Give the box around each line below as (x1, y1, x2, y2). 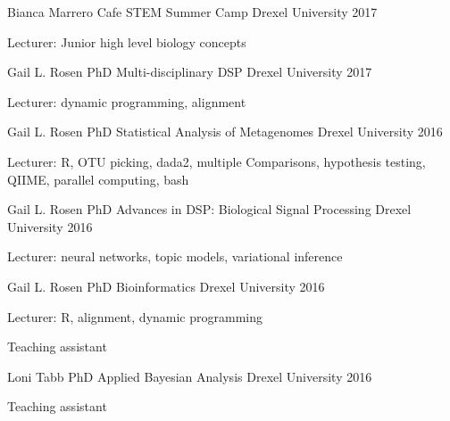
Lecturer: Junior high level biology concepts (7, 32, 246, 51)
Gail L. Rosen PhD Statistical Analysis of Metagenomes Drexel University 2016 (7, 122, 443, 141)
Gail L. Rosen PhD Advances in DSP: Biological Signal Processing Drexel (7, 200, 412, 219)
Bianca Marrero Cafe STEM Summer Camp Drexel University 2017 (7, 3, 378, 21)
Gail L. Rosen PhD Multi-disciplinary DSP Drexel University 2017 (7, 62, 372, 81)
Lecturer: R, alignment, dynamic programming (7, 307, 263, 326)
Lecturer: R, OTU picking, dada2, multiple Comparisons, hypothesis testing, (7, 152, 426, 170)
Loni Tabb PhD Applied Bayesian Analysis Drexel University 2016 (7, 367, 372, 385)
